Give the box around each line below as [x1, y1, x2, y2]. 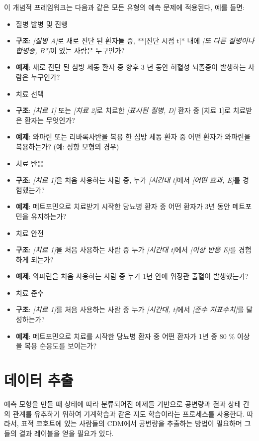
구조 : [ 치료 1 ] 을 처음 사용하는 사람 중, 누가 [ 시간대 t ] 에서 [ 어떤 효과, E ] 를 [15, 175, 241, 185]
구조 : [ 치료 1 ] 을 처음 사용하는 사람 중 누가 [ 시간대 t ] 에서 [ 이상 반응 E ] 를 [15, 244, 237, 255]
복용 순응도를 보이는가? [24, 340, 97, 351]
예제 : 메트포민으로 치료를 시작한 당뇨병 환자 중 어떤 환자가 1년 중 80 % [15, 331, 235, 341]
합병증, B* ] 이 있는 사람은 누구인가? [15, 45, 125, 55]
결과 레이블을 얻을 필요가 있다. [19, 428, 114, 438]
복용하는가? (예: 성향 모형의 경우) [15, 141, 119, 151]
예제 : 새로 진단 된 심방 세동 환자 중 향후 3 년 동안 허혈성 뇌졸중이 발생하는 [15, 62, 246, 72]
